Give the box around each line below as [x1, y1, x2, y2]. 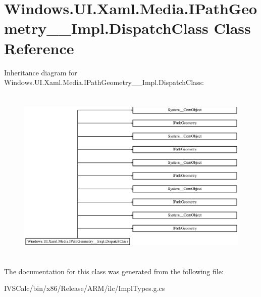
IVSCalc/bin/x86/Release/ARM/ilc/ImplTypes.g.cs [4, 283, 165, 293]
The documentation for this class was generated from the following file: [4, 266, 224, 276]
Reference [4, 37, 74, 58]
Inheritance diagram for [4, 67, 77, 77]
